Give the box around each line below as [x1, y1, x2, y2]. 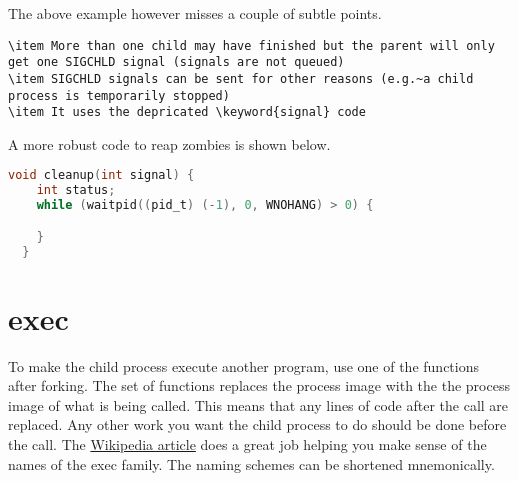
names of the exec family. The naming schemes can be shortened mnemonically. [8, 453, 495, 474]
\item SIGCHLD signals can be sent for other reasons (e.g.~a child [8, 71, 474, 86]
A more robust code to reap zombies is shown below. [8, 133, 331, 154]
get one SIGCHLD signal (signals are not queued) [8, 55, 345, 70]
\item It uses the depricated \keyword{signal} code [8, 105, 366, 120]
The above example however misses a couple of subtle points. [8, 3, 382, 23]
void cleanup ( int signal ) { [8, 168, 195, 183]
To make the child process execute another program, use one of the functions [8, 355, 479, 376]
